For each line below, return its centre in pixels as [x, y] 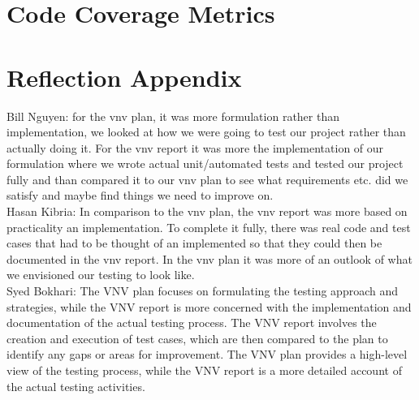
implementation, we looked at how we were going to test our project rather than [206, 132]
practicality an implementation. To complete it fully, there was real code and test [209, 227]
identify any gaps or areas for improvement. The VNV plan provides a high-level [207, 354]
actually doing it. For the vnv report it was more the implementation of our [195, 147]
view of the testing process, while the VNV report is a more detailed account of [204, 370]
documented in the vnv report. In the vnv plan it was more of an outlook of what [209, 258]
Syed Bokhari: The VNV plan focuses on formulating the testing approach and [203, 291]
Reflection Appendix [124, 77]
